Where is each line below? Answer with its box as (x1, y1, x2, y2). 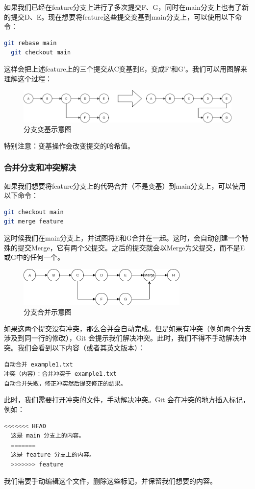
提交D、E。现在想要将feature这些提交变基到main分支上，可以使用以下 (10, 11, 235, 22)
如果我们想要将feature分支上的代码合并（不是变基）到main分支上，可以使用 (4, 180, 246, 191)
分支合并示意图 (24, 307, 72, 317)
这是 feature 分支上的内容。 (11, 451, 95, 459)
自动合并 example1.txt (4, 361, 73, 368)
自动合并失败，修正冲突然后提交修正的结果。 (4, 380, 127, 387)
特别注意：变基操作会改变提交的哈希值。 (4, 140, 134, 150)
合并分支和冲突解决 (4, 161, 76, 173)
